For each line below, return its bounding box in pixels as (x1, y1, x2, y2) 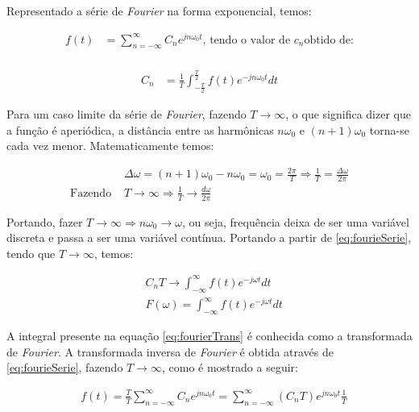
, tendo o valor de (202, 34, 291, 46)
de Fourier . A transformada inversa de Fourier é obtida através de (6, 343, 334, 360)
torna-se (369, 121, 409, 138)
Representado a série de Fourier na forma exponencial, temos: (6, 2, 312, 19)
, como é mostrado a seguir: (161, 359, 298, 376)
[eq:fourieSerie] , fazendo (6, 359, 123, 376)
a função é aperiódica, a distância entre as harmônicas (6, 121, 274, 138)
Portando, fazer (6, 213, 83, 230)
